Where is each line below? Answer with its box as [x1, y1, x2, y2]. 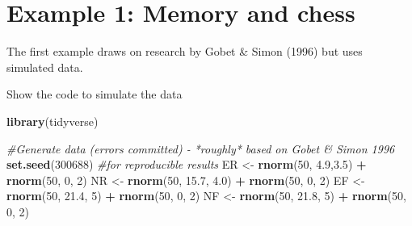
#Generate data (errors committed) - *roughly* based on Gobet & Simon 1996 [6, 140, 395, 157]
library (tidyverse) [6, 112, 99, 129]
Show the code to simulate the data [6, 86, 183, 103]
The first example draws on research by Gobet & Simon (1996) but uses [6, 43, 363, 60]
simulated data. [6, 58, 83, 75]
